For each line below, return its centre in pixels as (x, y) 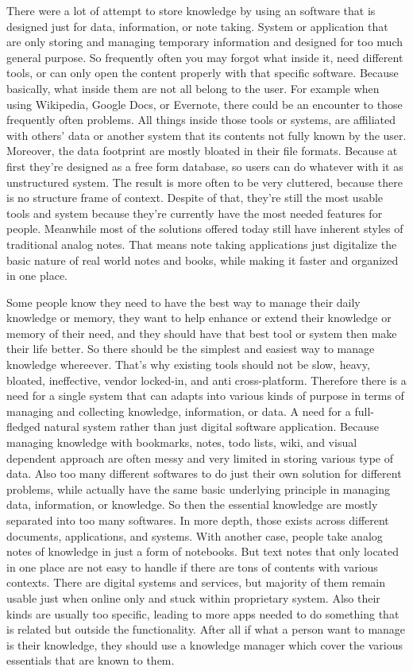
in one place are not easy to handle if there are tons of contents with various (192, 566)
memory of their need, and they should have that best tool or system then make (202, 333)
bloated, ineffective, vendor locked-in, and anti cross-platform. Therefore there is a (206, 380)
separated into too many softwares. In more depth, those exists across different (198, 520)
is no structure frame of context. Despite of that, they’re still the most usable (195, 198)
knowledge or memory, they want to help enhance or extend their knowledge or (199, 318)
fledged (23, 427)
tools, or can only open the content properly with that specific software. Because (203, 73)
